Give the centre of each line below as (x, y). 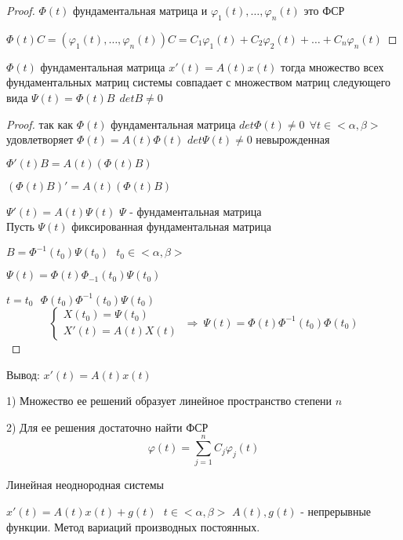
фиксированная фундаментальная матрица (171, 226)
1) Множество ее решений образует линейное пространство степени (169, 401)
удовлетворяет (40, 139)
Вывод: (23, 374)
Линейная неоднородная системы (85, 485)
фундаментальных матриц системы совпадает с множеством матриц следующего (199, 82)
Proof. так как (40, 124)
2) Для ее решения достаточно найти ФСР (107, 427)
